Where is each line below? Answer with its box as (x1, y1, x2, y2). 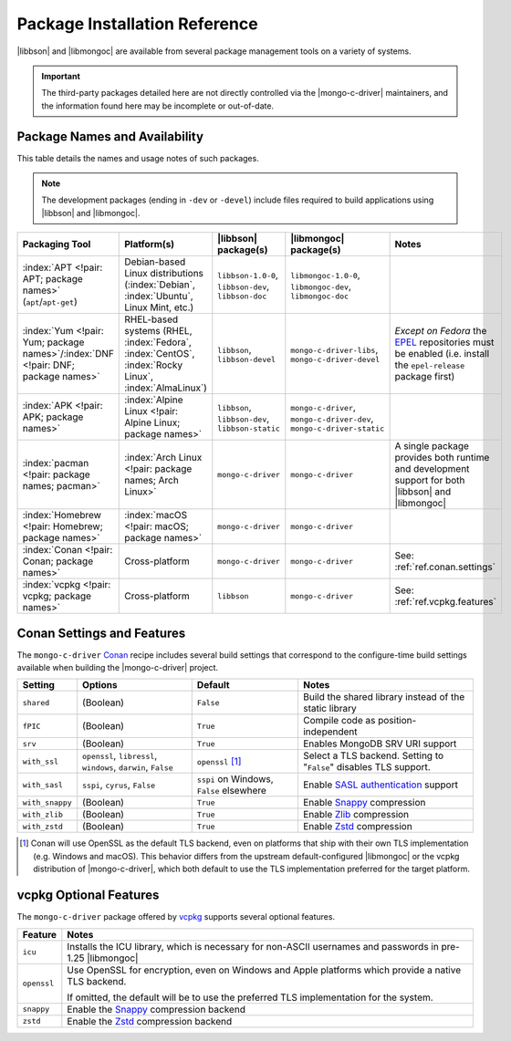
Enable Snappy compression (302, 796, 426, 809)
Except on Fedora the (394, 325, 487, 338)
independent (302, 725, 358, 738)
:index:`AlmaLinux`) (124, 381, 207, 394)
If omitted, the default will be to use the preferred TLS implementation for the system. (67, 991, 433, 1004)
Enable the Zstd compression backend (67, 1015, 233, 1027)
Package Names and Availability (16, 129, 204, 144)
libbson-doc (217, 291, 267, 301)
